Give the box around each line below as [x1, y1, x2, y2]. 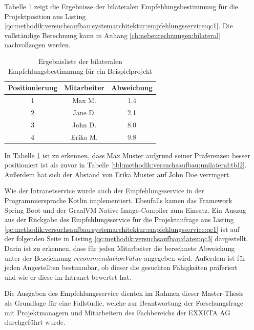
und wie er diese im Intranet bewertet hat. [4, 271, 131, 282]
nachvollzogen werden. [4, 40, 71, 50]
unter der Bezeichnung [4, 252, 72, 263]
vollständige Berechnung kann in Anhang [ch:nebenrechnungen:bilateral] [4, 30, 220, 40]
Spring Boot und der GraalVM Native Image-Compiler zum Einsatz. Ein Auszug [4, 205, 246, 215]
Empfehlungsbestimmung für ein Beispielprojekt [8, 65, 152, 76]
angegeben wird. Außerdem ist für [144, 252, 246, 263]
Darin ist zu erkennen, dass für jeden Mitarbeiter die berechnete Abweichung [4, 243, 235, 253]
